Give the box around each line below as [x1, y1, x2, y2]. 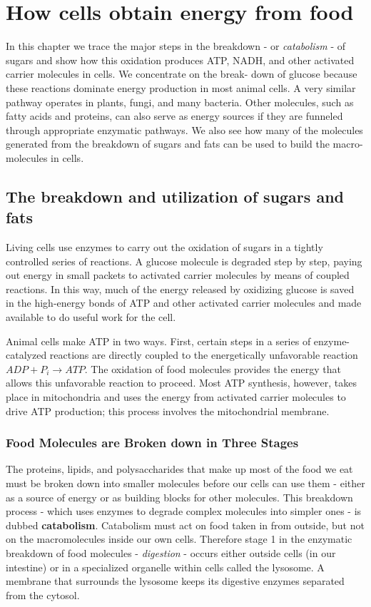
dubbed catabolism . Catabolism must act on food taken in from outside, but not [6, 517, 365, 532]
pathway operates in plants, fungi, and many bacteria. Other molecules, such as [6, 94, 354, 109]
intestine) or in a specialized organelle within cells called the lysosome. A [6, 559, 325, 574]
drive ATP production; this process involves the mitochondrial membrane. [6, 403, 330, 418]
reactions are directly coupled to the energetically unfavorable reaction [49, 347, 358, 362]
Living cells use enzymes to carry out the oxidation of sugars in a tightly [6, 240, 323, 255]
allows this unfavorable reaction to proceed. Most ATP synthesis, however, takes [6, 375, 357, 390]
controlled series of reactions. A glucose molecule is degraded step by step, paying [6, 253, 362, 268]
